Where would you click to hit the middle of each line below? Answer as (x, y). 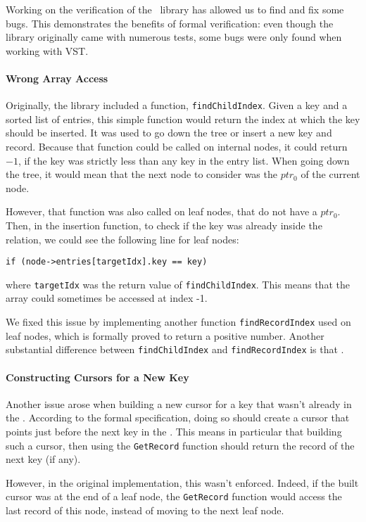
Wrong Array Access (57, 78)
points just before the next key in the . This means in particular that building (174, 431)
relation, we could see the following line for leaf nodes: (122, 239)
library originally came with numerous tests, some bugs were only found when (174, 37)
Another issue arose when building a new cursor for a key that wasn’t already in (179, 403)
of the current (330, 174)
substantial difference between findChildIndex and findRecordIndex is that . (175, 349)
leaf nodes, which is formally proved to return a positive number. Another (165, 335)
